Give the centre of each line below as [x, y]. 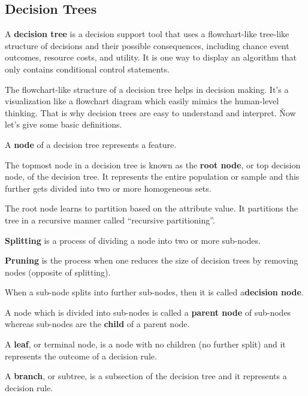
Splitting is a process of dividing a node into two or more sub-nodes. [133, 240]
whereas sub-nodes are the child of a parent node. [97, 324]
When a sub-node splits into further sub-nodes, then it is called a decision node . [154, 292]
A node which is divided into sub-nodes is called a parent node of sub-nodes [148, 312]
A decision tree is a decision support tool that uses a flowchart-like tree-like [147, 34]
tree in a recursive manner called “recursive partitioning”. [110, 220]
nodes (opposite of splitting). [58, 272]
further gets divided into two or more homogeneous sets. [108, 188]
